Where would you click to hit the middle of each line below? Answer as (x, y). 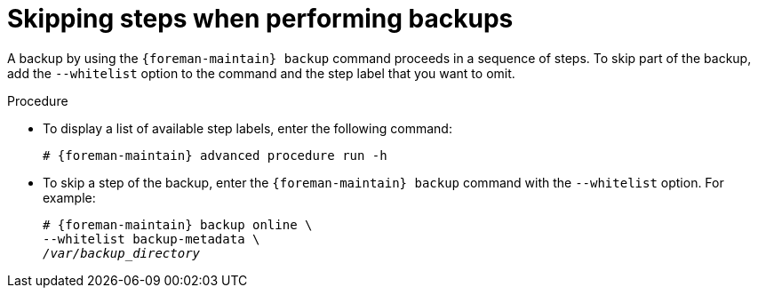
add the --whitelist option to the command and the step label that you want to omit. (261, 73)
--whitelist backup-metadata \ (152, 239)
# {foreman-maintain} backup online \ (178, 224)
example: (69, 197)
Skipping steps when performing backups (260, 19)
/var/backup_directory (122, 253)
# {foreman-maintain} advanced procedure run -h (215, 155)
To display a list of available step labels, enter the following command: (247, 128)
